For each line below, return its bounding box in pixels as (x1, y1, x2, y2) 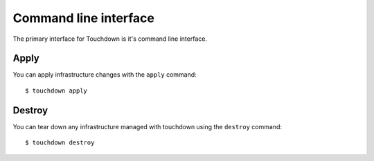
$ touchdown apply (25, 86, 88, 95)
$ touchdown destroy (25, 139, 95, 146)
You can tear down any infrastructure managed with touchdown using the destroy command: (12, 122, 283, 131)
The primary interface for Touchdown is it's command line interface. (12, 35, 208, 43)
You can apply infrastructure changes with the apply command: (12, 70, 197, 79)
